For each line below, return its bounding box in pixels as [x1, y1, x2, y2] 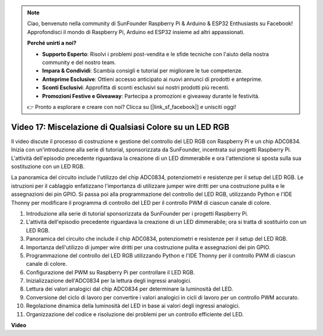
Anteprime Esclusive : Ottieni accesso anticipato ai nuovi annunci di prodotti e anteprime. [42, 75, 263, 83]
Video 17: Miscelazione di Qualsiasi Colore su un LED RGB [11, 122, 230, 132]
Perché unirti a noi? [27, 40, 77, 47]
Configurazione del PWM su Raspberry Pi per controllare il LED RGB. [26, 268, 196, 276]
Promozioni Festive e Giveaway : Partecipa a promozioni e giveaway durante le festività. [42, 92, 260, 99]
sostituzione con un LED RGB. [11, 162, 85, 170]
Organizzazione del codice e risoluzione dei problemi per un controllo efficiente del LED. [26, 310, 244, 317]
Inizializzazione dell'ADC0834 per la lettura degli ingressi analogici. [26, 277, 192, 284]
